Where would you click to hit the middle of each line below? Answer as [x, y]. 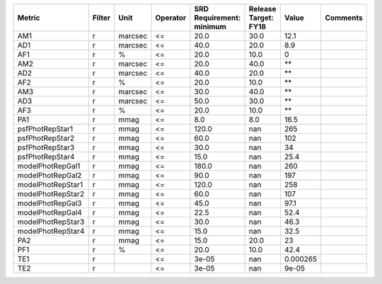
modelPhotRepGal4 [50, 212]
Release [262, 9]
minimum [210, 27]
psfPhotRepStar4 [46, 157]
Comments [344, 18]
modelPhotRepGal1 [49, 166]
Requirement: [218, 18]
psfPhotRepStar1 [45, 129]
